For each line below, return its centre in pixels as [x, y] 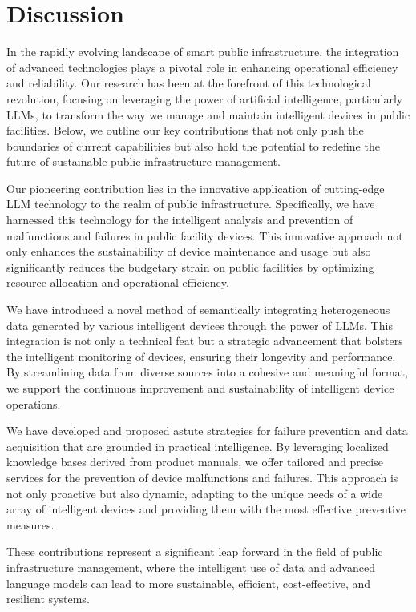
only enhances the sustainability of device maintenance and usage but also [189, 251]
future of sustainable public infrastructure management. [143, 161]
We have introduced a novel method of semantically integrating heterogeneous [198, 310]
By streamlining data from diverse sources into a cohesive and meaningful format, [207, 372]
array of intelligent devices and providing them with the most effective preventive [206, 509]
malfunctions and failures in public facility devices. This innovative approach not [205, 235]
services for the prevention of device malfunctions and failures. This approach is [202, 477]
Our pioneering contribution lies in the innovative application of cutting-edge [196, 188]
